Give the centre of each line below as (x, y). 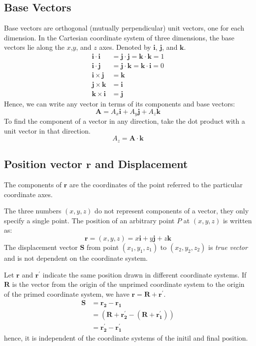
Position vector (43, 164)
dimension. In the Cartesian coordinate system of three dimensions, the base (119, 37)
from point (103, 247)
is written (237, 220)
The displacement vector (41, 247)
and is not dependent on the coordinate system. (76, 258)
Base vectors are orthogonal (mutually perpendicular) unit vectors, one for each (124, 28)
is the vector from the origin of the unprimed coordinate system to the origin (128, 284)
